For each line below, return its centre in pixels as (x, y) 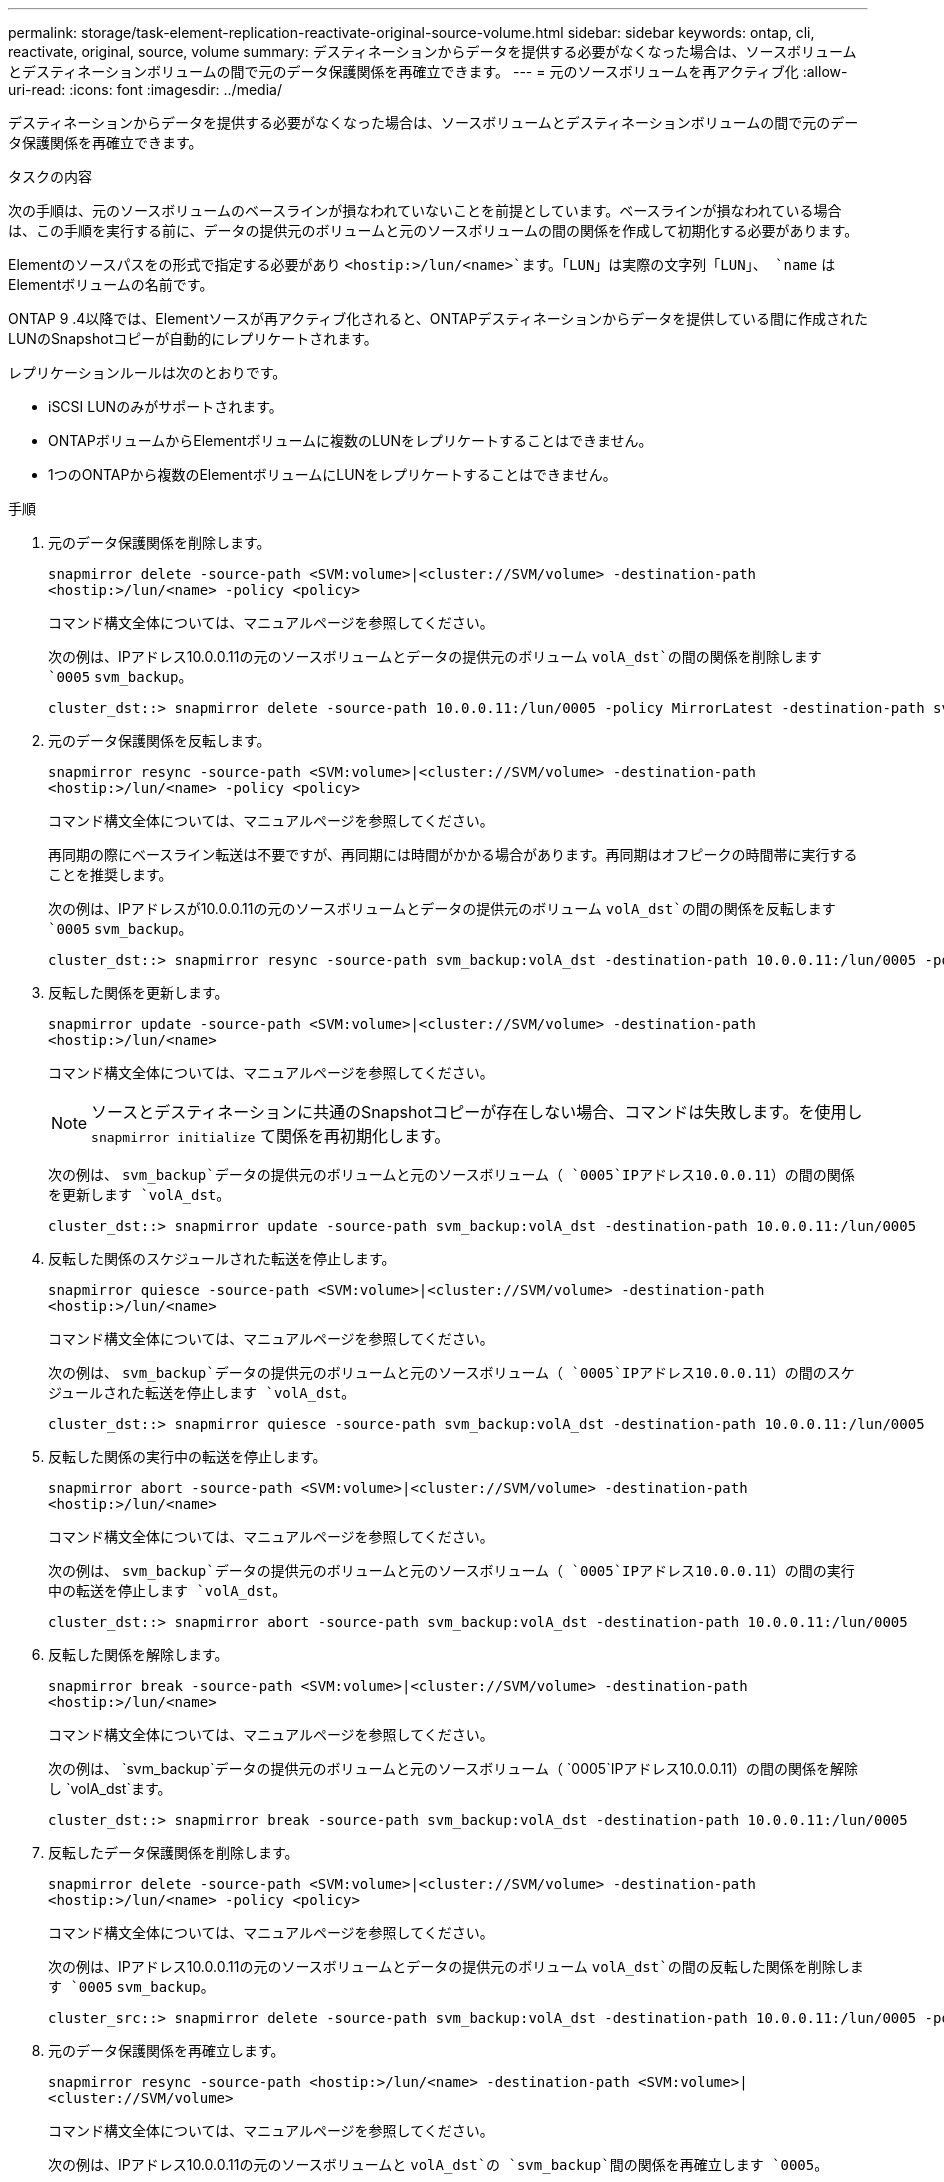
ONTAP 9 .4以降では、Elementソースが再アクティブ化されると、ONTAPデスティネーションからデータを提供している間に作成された (438, 318)
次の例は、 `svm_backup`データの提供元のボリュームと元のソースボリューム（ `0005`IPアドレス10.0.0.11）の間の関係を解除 (453, 1768)
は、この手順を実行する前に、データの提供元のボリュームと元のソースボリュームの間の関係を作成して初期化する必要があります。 (433, 230)
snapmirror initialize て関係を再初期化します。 (271, 1136)
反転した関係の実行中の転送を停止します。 (187, 1456)
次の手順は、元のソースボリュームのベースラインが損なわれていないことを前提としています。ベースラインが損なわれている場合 (425, 210)
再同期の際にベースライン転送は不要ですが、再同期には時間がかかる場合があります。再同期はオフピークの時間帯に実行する (453, 854)
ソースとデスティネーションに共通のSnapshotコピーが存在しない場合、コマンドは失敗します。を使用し (477, 1112)
